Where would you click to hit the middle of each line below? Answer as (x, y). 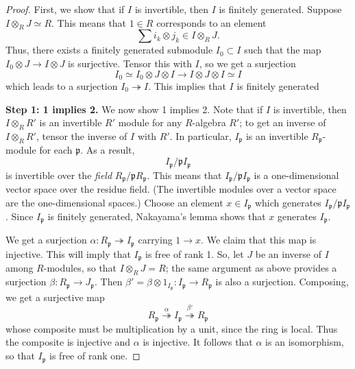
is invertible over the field (59, 175)
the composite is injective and (68, 342)
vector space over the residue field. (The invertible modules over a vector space (171, 188)
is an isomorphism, (305, 342)
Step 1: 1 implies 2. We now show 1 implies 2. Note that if (134, 109)
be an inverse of (288, 253)
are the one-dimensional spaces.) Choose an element (114, 202)
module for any (150, 122)
